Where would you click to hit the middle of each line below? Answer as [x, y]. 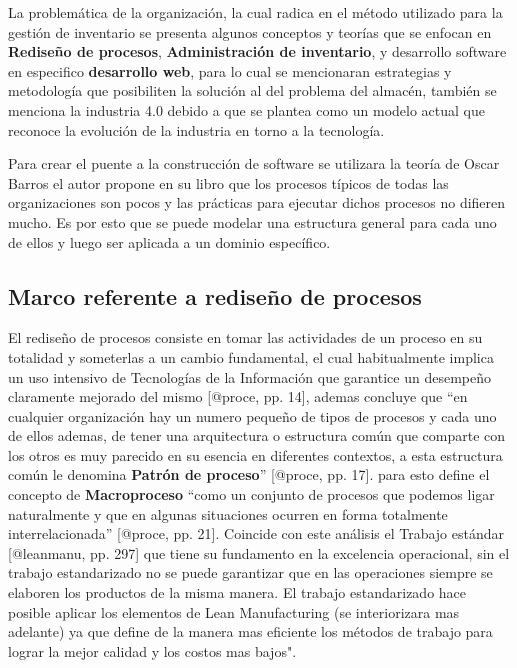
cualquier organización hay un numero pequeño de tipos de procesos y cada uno [252, 415]
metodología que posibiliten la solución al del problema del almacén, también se [252, 90]
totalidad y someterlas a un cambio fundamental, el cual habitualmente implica [251, 356]
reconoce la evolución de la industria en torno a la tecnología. [196, 129]
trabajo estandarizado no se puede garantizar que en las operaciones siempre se [250, 572]
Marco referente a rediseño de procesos [215, 295]
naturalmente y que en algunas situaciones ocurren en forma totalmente [228, 513]
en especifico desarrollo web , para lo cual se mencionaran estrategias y [230, 70]
